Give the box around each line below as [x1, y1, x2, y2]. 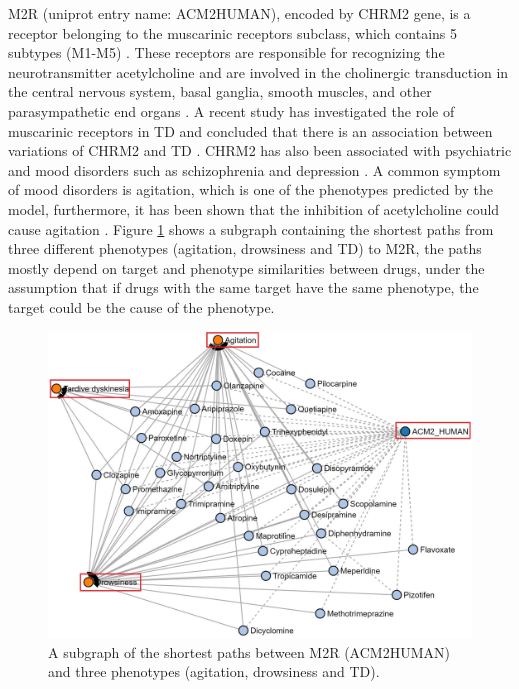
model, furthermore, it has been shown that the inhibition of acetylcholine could [8, 198, 500, 219]
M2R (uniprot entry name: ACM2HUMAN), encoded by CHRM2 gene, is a [8, 3, 471, 23]
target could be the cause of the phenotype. [8, 296, 275, 317]
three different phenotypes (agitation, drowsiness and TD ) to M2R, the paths [8, 238, 482, 259]
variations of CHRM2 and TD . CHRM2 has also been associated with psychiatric [8, 140, 512, 161]
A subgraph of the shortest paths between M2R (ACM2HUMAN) [48, 641, 450, 662]
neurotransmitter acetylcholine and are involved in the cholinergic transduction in [8, 61, 509, 82]
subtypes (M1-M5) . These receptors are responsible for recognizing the [8, 42, 445, 63]
